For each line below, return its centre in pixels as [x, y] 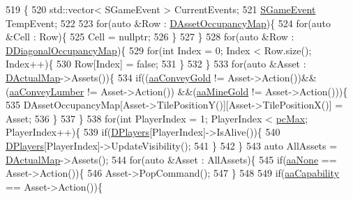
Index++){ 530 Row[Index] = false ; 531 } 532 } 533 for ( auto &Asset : [156, 64]
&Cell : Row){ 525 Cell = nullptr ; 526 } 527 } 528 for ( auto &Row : [150, 37]
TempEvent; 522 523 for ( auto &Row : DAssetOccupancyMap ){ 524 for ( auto [168, 23]
